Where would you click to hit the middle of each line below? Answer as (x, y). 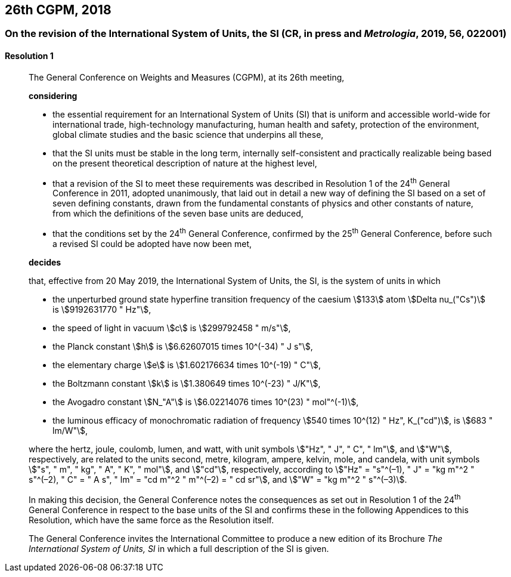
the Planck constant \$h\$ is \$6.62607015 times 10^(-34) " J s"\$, (183, 346)
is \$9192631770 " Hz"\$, (102, 309)
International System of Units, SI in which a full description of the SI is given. (179, 548)
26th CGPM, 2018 (58, 10)
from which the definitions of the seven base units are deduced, (178, 214)
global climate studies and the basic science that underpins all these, (188, 134)
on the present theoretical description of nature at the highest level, (185, 163)
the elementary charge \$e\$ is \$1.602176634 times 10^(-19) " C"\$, (187, 365)
